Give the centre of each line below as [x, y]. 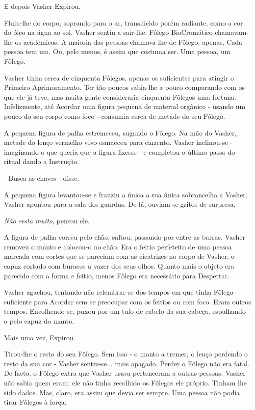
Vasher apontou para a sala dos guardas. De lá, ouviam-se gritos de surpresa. [120, 204]
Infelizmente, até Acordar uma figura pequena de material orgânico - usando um [125, 106]
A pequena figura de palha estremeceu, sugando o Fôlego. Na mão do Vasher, [120, 132]
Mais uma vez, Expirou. [40, 337]
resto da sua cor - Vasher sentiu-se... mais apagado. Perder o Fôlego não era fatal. [127, 363]
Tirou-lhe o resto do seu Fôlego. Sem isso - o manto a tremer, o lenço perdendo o [126, 354]
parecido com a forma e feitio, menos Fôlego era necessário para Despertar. [117, 275]
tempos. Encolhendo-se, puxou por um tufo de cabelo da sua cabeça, [107, 311]
